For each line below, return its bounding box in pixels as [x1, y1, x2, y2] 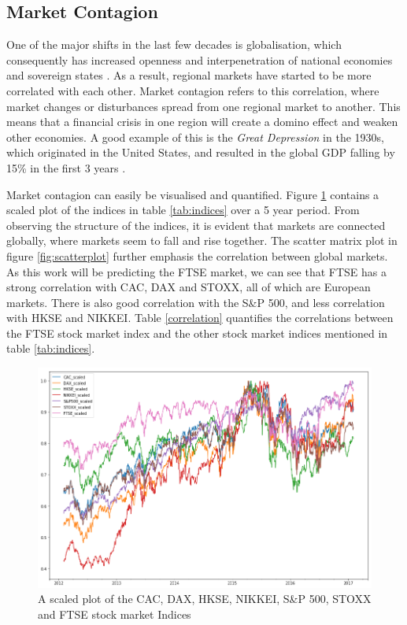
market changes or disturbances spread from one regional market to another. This [6, 98, 401, 114]
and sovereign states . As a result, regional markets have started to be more [6, 67, 372, 83]
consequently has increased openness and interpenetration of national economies [6, 51, 393, 68]
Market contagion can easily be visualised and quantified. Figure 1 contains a [6, 186, 379, 202]
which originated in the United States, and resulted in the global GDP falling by [6, 144, 395, 161]
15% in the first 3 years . [6, 159, 126, 176]
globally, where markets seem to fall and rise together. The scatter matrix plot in [6, 232, 398, 249]
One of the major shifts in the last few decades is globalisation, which [6, 36, 342, 53]
